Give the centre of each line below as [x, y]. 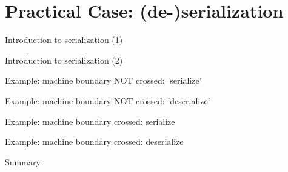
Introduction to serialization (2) [64, 60]
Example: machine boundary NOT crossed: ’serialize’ [103, 80]
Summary [23, 161]
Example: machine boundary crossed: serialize [90, 121]
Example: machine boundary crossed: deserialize [94, 141]
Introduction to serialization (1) [64, 40]
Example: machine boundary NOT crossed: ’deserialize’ [108, 100]
